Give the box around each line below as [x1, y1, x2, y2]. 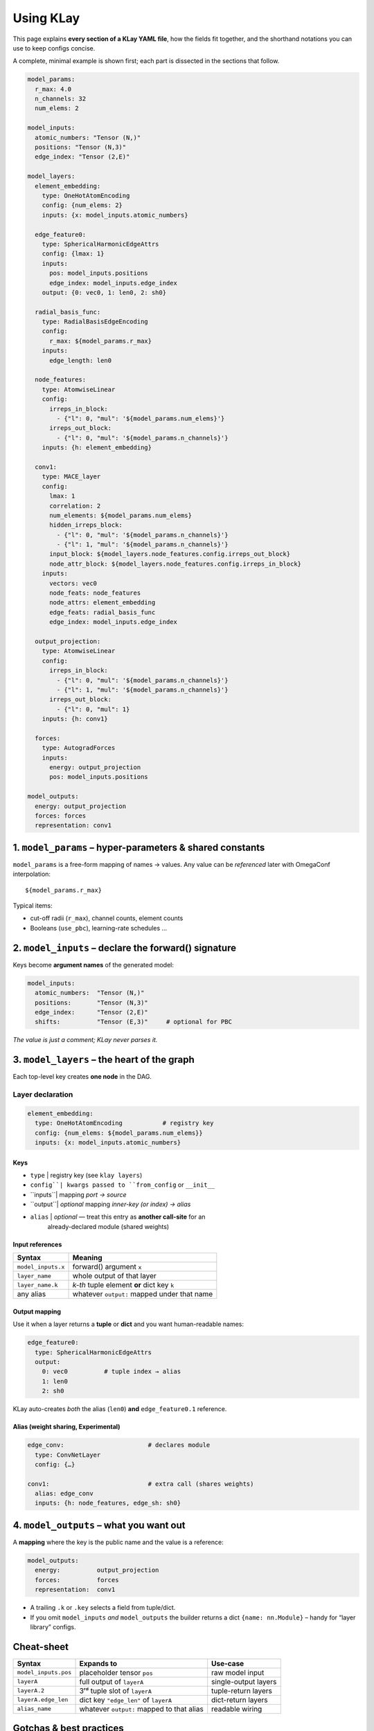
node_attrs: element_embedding [49, 599, 156, 607]
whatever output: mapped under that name [72, 1289, 213, 1299]
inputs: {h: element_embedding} [42, 444, 152, 451]
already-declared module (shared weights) [47, 1222, 170, 1230]
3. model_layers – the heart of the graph [12, 1054, 195, 1066]
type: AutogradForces [42, 744, 116, 752]
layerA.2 [17, 1687, 45, 1694]
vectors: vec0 [49, 579, 97, 587]
